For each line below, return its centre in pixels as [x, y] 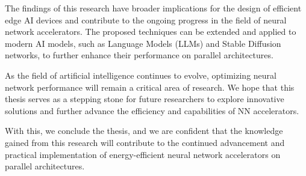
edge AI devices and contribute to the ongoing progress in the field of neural [146, 20]
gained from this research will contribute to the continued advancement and [145, 142]
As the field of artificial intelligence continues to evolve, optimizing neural [141, 75]
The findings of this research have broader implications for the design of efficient [153, 8]
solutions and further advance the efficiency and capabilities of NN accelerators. [152, 110]
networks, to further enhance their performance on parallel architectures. [139, 55]
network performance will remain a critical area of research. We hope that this [150, 87]
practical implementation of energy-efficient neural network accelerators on [143, 154]
